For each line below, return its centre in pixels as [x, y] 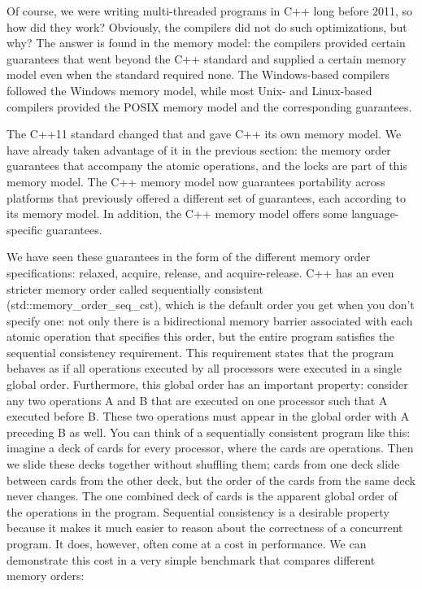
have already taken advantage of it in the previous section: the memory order [199, 149]
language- [375, 214]
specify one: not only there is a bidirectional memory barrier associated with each [210, 320]
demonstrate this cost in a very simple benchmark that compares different [191, 559]
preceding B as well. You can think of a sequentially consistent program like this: [209, 432]
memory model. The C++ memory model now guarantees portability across [196, 181]
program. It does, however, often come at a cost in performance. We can [187, 543]
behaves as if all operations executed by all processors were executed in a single [204, 368]
